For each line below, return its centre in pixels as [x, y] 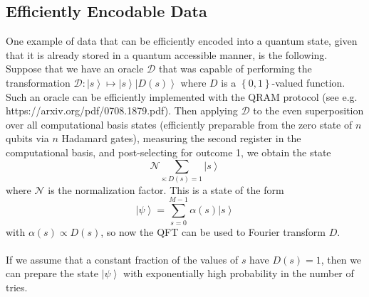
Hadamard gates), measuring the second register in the [181, 138]
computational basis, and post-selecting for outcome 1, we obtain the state [168, 152]
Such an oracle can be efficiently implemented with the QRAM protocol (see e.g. [182, 96]
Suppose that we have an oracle [75, 69]
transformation [38, 82]
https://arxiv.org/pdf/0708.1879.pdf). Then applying [122, 110]
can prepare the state [52, 273]
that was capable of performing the [235, 69]
